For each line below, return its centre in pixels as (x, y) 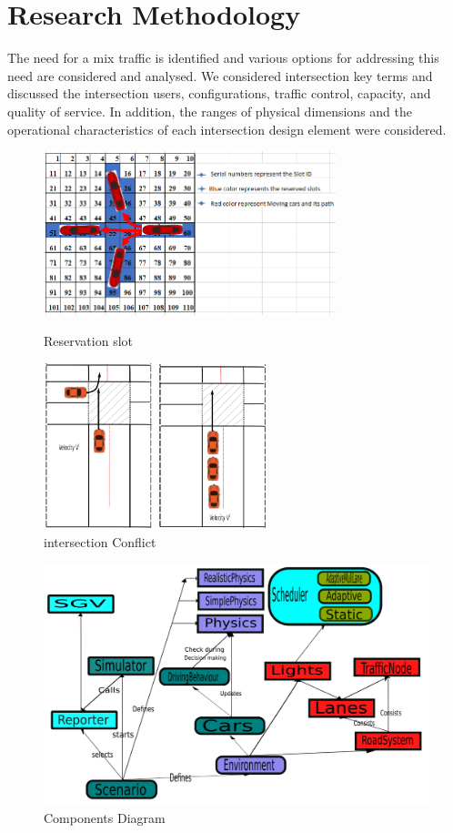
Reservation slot (88, 340)
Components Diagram (105, 817)
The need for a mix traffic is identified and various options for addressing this (223, 58)
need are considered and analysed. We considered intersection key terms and (220, 75)
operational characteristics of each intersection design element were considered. (227, 129)
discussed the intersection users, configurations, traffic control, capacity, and (219, 93)
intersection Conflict (100, 541)
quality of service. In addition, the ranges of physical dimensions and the (210, 111)
